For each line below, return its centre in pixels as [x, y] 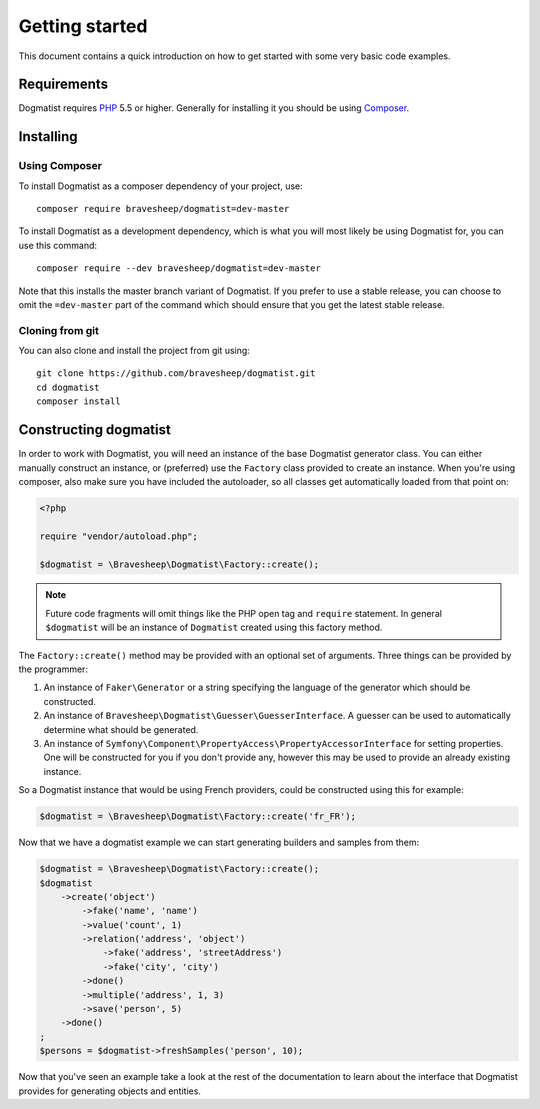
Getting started [83, 26]
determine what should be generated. [121, 729]
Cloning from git [58, 330]
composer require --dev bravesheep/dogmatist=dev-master [179, 268]
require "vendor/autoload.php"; [119, 536]
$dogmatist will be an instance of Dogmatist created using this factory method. [214, 627]
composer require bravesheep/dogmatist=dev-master [163, 208]
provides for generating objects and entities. [110, 1091]
